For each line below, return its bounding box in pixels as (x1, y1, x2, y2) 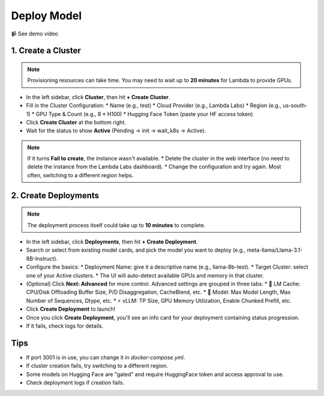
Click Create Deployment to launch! (26, 305, 116, 312)
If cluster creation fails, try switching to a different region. (26, 362, 168, 370)
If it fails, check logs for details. (26, 322, 104, 329)
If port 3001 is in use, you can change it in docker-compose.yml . (26, 353, 185, 361)
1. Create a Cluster (11, 46, 81, 56)
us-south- (282, 102, 308, 109)
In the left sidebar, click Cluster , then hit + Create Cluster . (26, 93, 170, 100)
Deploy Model (11, 9, 82, 22)
